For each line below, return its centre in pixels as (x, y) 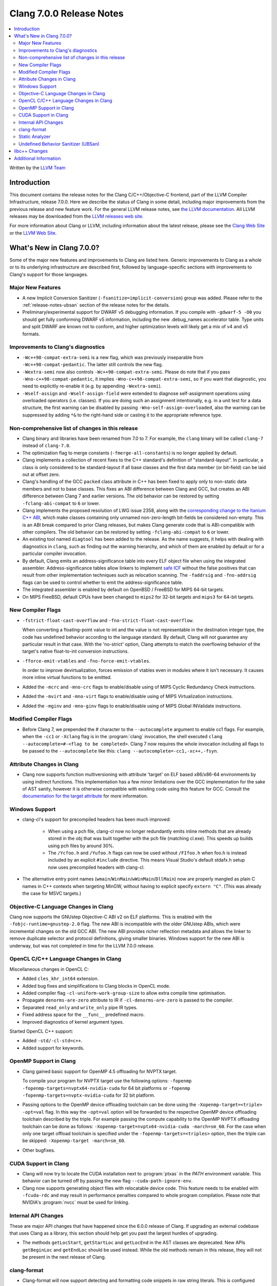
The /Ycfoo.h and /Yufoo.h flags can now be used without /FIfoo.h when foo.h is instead (147, 853)
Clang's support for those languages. (49, 274)
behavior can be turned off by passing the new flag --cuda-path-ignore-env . (107, 1181)
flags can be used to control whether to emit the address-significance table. (103, 582)
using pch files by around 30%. (81, 846)
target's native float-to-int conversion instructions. (76, 651)
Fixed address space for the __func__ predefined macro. (83, 1015)
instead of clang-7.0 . (46, 445)
